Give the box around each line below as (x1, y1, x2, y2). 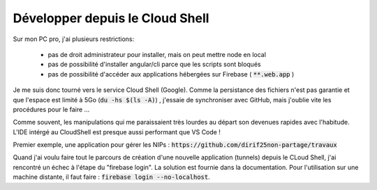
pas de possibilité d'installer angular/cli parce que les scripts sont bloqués (47, 60, 261, 69)
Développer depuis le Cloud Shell (13, 10, 209, 26)
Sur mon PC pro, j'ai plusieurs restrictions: (13, 35, 135, 43)
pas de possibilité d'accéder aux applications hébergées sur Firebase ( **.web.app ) (47, 70, 295, 78)
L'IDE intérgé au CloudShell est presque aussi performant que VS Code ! (13, 127, 221, 136)
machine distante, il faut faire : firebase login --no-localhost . (13, 173, 211, 181)
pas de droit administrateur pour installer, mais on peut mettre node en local (47, 50, 267, 58)
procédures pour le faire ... (13, 105, 90, 113)
